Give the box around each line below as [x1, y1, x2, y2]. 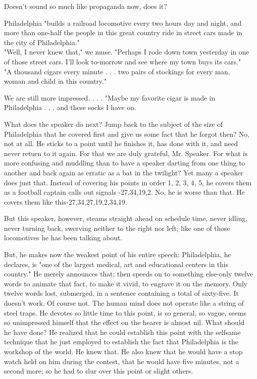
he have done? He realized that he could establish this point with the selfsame [4, 326, 241, 337]
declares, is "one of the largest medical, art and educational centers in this [4, 259, 228, 269]
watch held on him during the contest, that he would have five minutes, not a [4, 356, 239, 366]
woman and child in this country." [4, 76, 107, 86]
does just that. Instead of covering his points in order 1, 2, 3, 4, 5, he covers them [4, 177, 252, 187]
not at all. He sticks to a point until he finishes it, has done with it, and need [4, 138, 238, 149]
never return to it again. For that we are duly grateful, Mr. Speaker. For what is [4, 148, 248, 158]
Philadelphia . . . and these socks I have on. [4, 102, 136, 112]
